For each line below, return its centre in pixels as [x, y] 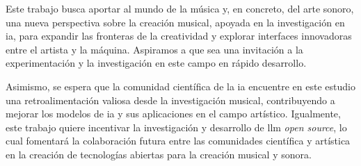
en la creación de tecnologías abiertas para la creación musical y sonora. [159, 154]
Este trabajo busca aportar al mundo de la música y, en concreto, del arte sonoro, [180, 8]
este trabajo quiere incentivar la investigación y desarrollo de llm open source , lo [176, 127]
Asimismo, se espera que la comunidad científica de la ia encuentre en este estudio [180, 86]
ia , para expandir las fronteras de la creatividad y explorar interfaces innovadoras [179, 36]
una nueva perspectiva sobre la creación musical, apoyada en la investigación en [175, 22]
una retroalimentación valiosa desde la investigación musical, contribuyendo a [170, 100]
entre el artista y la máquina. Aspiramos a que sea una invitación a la [154, 49]
